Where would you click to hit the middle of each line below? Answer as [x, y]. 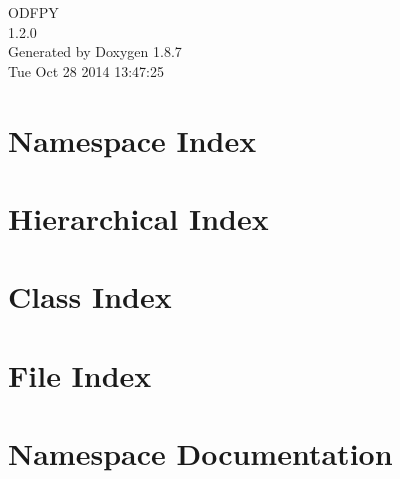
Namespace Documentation [200, 453]
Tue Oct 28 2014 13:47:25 [86, 70]
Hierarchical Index [138, 217]
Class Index [90, 296]
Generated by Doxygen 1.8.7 [95, 51]
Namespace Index [132, 139]
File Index [80, 374]
